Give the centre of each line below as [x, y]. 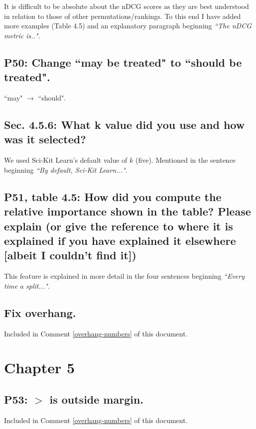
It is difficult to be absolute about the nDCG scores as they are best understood [127, 6]
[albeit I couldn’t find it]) [70, 255]
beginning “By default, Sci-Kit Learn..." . [66, 169]
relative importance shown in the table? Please [128, 211]
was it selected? [45, 139]
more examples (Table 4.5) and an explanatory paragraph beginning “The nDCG [128, 26]
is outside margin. [97, 399]
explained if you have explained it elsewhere [120, 240]
